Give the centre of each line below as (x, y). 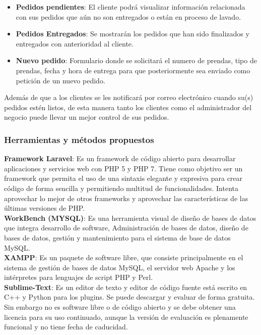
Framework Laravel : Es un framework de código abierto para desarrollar (120, 158)
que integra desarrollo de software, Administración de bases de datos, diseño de (126, 228)
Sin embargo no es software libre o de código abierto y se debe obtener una (120, 307)
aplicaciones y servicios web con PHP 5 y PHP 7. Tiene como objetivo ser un (123, 168)
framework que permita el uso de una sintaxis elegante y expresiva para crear (123, 178)
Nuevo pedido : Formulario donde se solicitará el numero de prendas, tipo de (136, 60)
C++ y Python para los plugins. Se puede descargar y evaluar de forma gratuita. (129, 297)
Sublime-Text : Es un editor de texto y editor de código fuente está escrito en (126, 287)
